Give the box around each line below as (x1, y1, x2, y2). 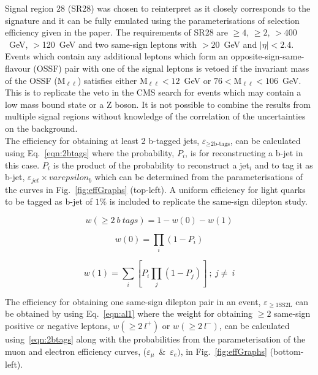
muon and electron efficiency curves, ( (5, 344, 147, 357)
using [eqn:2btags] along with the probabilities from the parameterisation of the (5, 332, 306, 345)
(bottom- (270, 344, 304, 357)
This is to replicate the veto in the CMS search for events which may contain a (5, 86, 301, 99)
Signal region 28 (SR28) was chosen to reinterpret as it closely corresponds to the (5, 2, 311, 14)
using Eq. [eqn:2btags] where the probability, (5, 146, 175, 159)
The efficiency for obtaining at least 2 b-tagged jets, (5, 134, 200, 146)
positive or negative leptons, (5, 319, 110, 331)
